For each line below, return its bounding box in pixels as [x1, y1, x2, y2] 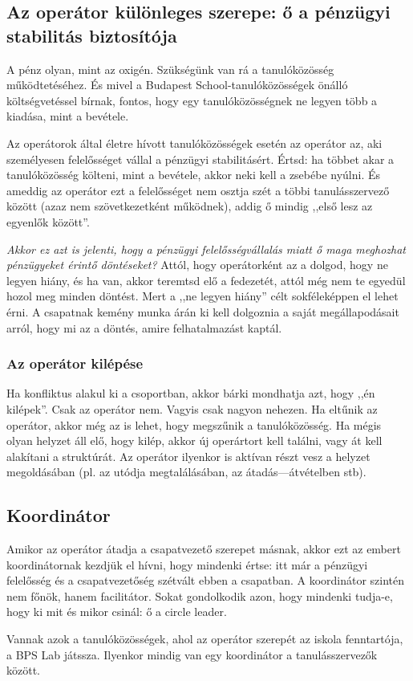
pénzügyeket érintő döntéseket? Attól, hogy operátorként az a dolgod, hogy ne [6, 256, 388, 273]
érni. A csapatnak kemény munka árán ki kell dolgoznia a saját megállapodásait [6, 303, 399, 320]
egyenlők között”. [6, 213, 90, 230]
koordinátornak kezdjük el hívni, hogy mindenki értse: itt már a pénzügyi [6, 556, 368, 573]
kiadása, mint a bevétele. [6, 108, 129, 124]
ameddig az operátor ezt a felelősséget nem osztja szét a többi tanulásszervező [6, 181, 390, 198]
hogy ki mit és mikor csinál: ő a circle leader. [6, 603, 227, 620]
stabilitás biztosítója [6, 22, 177, 47]
